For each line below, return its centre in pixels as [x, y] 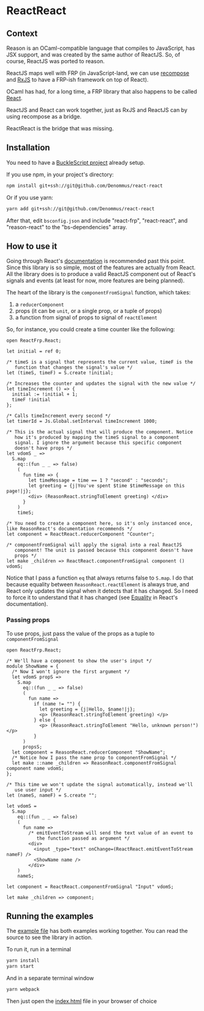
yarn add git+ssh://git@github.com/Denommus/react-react [81, 209]
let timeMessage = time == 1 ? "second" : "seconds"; [98, 481]
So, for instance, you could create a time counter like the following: [91, 329]
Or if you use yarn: [30, 197]
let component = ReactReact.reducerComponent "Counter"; [81, 534]
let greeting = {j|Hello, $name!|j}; [87, 709]
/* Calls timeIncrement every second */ [59, 416]
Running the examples [50, 916]
